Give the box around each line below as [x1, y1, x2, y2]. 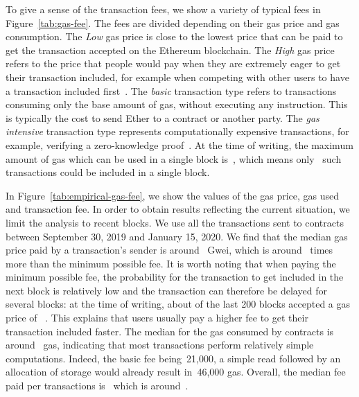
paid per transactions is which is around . [6, 378, 189, 393]
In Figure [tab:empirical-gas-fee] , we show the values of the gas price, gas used [6, 188, 340, 202]
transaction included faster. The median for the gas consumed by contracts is [6, 324, 334, 338]
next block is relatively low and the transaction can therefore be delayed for [6, 283, 327, 297]
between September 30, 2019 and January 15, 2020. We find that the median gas [6, 229, 348, 243]
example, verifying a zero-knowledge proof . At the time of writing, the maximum [6, 137, 353, 152]
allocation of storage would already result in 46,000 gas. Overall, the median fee [6, 364, 346, 379]
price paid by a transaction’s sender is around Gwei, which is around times [6, 242, 333, 257]
